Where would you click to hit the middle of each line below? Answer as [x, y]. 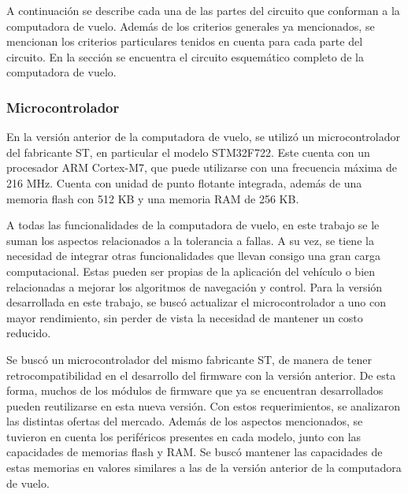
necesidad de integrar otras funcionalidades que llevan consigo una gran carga [193, 256]
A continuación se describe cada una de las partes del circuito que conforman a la [203, 10]
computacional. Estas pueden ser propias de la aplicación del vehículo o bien [191, 271]
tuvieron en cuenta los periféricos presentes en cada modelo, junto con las [184, 436]
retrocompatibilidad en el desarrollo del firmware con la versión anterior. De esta [201, 375]
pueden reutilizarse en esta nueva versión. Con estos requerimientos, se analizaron [204, 405]
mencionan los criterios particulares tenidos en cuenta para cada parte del [185, 41]
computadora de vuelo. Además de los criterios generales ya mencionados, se [191, 26]
